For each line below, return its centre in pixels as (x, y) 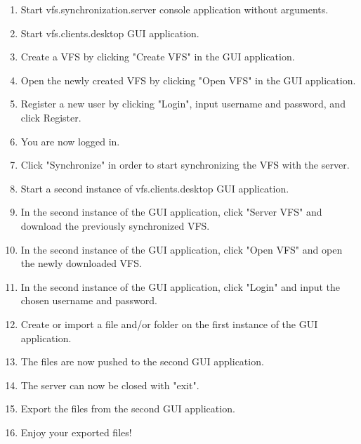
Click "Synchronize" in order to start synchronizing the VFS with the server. (185, 165)
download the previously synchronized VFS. (115, 225)
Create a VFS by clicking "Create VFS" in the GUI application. (158, 57)
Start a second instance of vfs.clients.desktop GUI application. (155, 188)
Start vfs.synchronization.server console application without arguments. (175, 9)
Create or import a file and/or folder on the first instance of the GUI (169, 324)
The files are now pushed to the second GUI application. (142, 361)
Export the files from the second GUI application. (128, 409)
